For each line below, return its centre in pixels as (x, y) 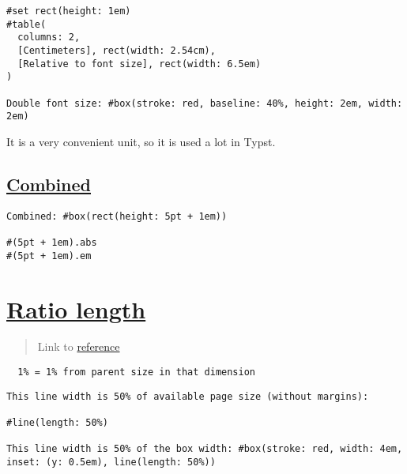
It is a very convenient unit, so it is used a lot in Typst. (141, 141)
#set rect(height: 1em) (69, 11)
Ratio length (76, 308)
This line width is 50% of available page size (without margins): (188, 396)
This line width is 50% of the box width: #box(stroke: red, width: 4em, (205, 449)
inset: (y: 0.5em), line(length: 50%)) (111, 462)
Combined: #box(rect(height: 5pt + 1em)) (117, 216)
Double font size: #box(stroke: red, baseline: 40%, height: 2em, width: (205, 103)
